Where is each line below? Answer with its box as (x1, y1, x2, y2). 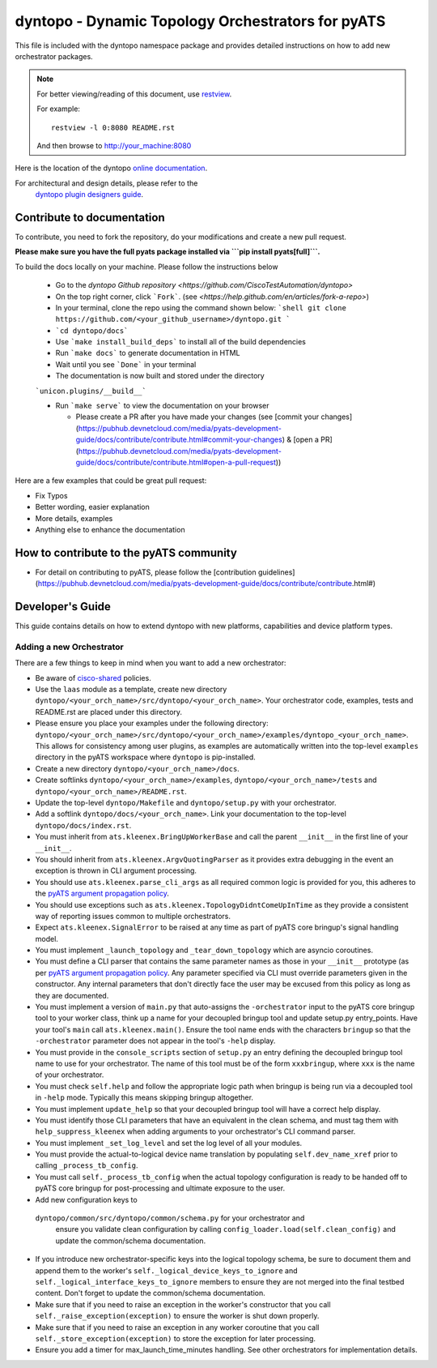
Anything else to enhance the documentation (35, 524, 185, 534)
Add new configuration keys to (35, 1195, 138, 1204)
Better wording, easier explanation (35, 502, 150, 512)
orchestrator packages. (15, 51, 93, 61)
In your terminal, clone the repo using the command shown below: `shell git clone (55, 302, 347, 312)
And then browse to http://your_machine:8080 (36, 140, 192, 150)
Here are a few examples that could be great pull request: (15, 476, 207, 485)
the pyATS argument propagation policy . (35, 888, 169, 899)
